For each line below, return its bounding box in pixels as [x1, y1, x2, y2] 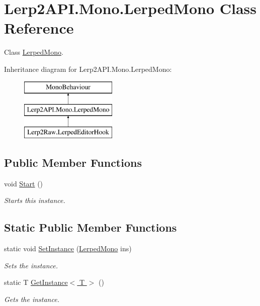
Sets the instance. [4, 260, 58, 270]
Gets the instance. [4, 293, 59, 304]
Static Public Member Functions [4, 220, 177, 235]
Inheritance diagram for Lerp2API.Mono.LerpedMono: [4, 63, 172, 74]
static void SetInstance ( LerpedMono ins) [4, 243, 132, 254]
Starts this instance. [4, 195, 65, 206]
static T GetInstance [4, 277, 68, 287]
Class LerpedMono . [4, 47, 63, 57]
